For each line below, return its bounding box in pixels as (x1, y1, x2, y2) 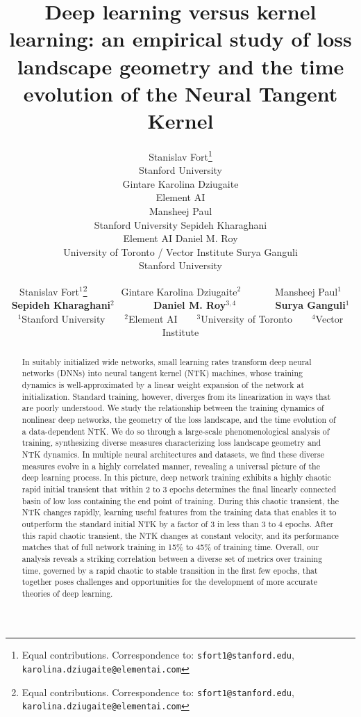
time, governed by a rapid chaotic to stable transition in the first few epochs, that (22, 564, 318, 576)
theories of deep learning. (22, 587, 113, 599)
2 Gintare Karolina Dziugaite (83, 282, 237, 298)
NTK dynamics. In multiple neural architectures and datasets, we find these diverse (22, 448, 324, 460)
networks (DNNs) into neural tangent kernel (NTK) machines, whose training (22, 367, 303, 379)
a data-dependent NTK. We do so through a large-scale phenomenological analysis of (22, 425, 330, 437)
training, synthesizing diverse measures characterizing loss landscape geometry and (22, 437, 321, 449)
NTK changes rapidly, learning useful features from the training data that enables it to (22, 506, 337, 518)
